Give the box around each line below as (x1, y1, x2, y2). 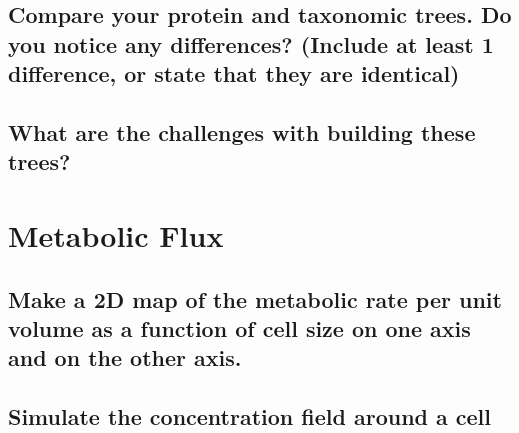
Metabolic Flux (8, 214, 224, 255)
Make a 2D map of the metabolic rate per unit (8, 283, 502, 314)
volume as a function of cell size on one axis (8, 312, 471, 343)
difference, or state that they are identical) (8, 58, 460, 89)
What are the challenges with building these (8, 116, 476, 147)
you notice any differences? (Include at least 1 (8, 28, 494, 59)
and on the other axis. (8, 342, 242, 373)
